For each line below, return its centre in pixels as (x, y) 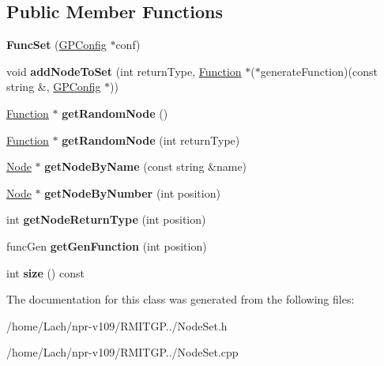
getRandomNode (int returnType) (151, 140)
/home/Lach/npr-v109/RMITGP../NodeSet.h (117, 325)
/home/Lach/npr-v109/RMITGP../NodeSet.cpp (122, 352)
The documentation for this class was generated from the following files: (181, 299)
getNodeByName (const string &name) (146, 166)
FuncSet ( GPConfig (56, 45)
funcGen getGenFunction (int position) (107, 245)
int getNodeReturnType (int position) (106, 219)
